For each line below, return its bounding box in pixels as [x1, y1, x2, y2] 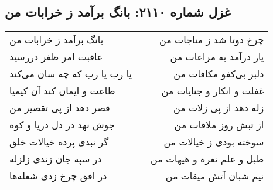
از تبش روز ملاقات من [174, 118, 264, 132]
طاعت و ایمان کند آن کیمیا [9, 84, 115, 98]
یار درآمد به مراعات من [170, 50, 264, 64]
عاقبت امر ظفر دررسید [9, 50, 103, 64]
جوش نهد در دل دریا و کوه [9, 118, 115, 132]
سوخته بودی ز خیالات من [163, 135, 264, 149]
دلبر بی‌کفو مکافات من [173, 67, 264, 81]
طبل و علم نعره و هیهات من [150, 152, 264, 166]
